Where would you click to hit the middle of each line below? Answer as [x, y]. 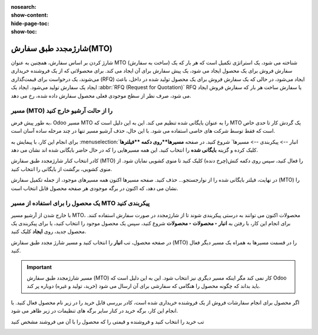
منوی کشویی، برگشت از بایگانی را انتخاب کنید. [62, 169]
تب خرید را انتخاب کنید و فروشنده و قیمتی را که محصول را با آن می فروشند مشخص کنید [107, 321]
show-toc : [24, 32]
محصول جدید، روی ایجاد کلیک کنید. [49, 231]
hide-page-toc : [30, 23]
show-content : [29, 15]
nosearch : [24, 7]
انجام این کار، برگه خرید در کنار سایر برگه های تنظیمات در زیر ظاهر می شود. [95, 311]
